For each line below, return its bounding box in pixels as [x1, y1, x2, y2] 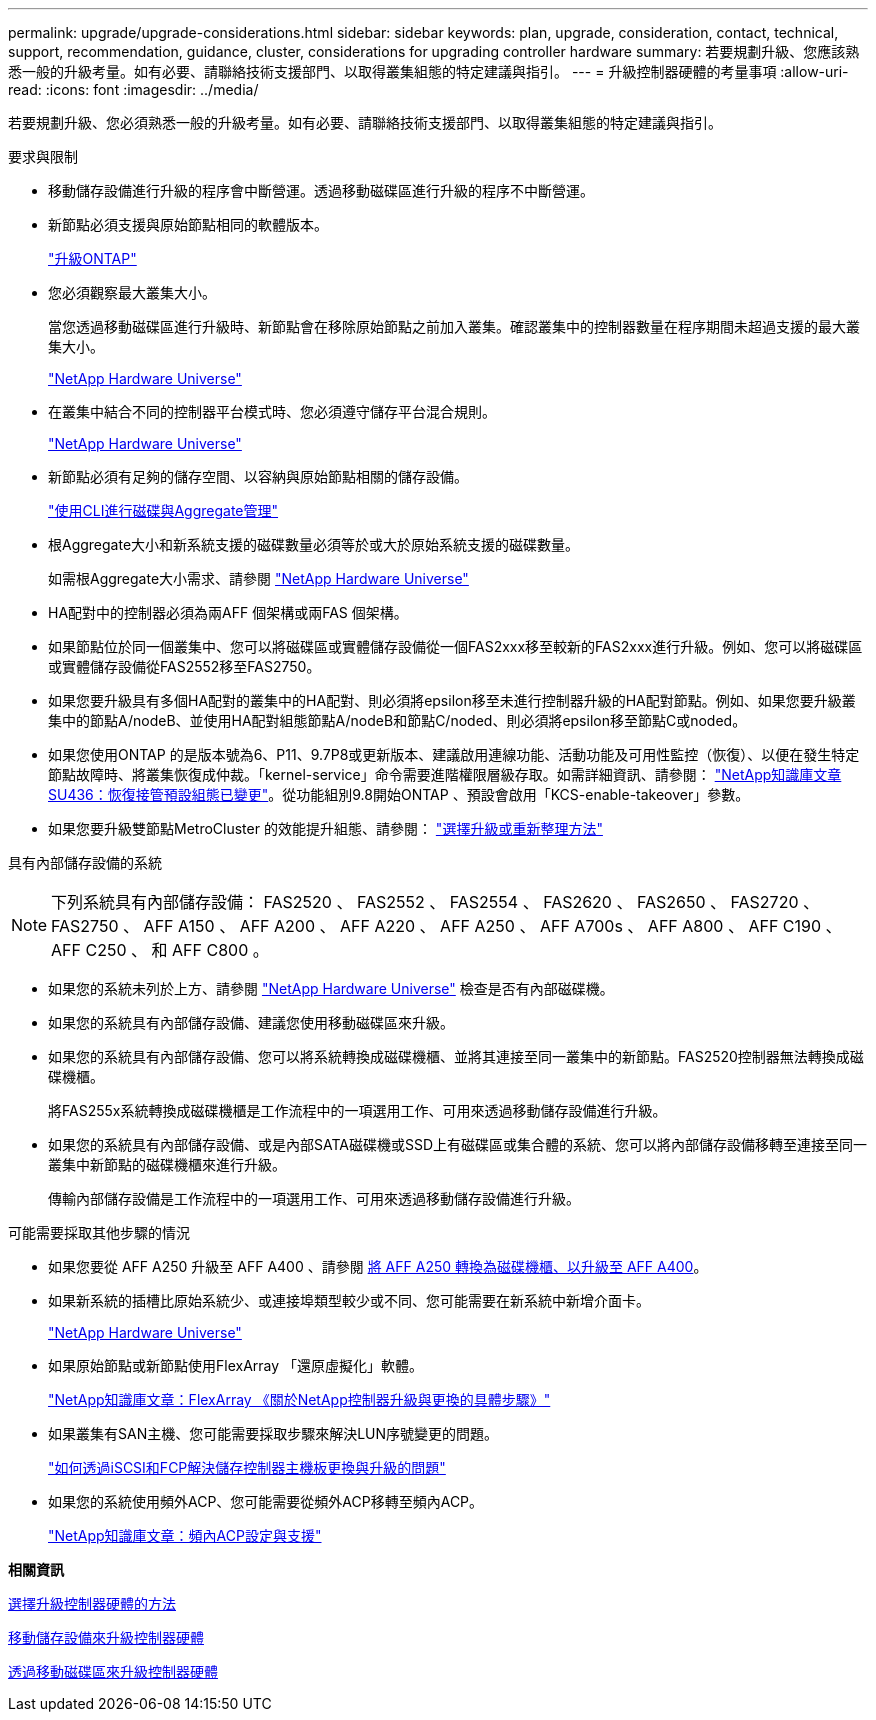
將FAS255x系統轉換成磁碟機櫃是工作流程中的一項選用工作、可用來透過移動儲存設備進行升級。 [48, 1102, 667, 1119]
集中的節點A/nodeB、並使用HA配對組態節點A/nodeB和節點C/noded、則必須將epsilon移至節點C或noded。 [48, 712, 747, 729]
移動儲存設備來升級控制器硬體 [8, 1629, 204, 1646]
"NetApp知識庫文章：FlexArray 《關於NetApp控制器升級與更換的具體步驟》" [48, 1391, 551, 1408]
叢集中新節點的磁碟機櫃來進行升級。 [48, 1156, 286, 1173]
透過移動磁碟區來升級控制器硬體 [8, 1663, 218, 1680]
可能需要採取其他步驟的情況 [8, 1224, 190, 1241]
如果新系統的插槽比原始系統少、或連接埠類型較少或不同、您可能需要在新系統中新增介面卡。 [48, 1292, 650, 1309]
